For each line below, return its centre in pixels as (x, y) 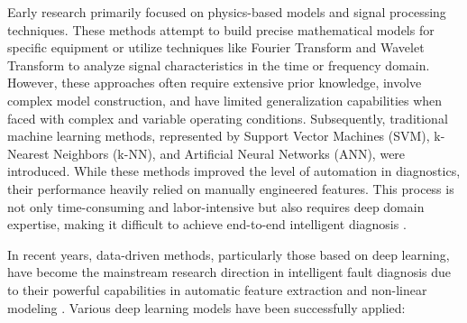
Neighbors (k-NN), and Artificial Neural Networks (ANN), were (229, 153)
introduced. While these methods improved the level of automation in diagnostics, (234, 171)
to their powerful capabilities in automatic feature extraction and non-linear (217, 289)
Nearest (28, 153)
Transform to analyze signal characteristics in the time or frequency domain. (219, 65)
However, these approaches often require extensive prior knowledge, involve (215, 83)
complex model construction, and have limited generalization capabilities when (225, 100)
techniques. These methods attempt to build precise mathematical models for (221, 29)
